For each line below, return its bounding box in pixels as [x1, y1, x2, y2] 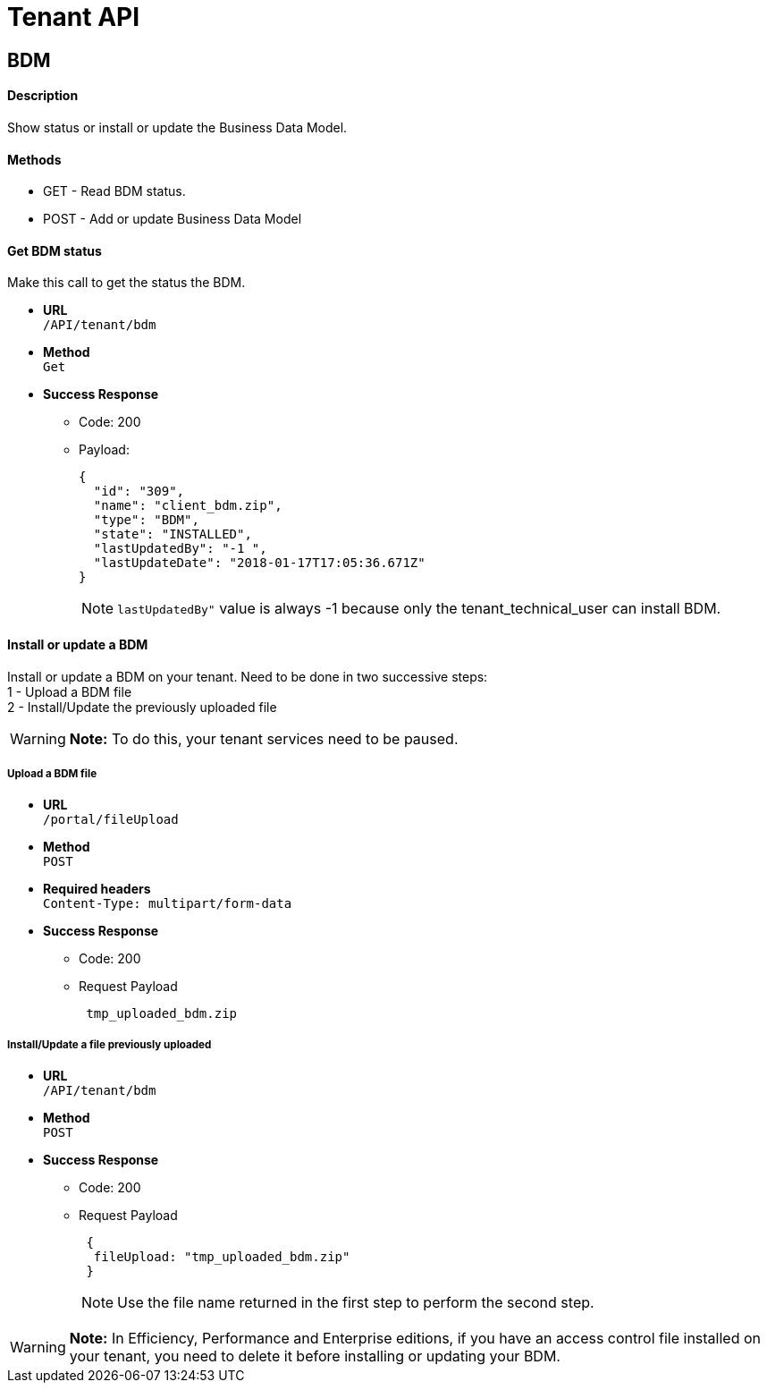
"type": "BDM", [93, 513, 199, 528]
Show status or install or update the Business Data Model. [7, 119, 348, 135]
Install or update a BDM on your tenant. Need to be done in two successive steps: [7, 668, 488, 684]
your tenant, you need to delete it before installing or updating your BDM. [69, 1347, 560, 1366]
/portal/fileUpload [43, 812, 179, 827]
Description [7, 88, 79, 104]
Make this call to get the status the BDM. [7, 275, 246, 291]
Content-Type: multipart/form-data [43, 896, 292, 911]
